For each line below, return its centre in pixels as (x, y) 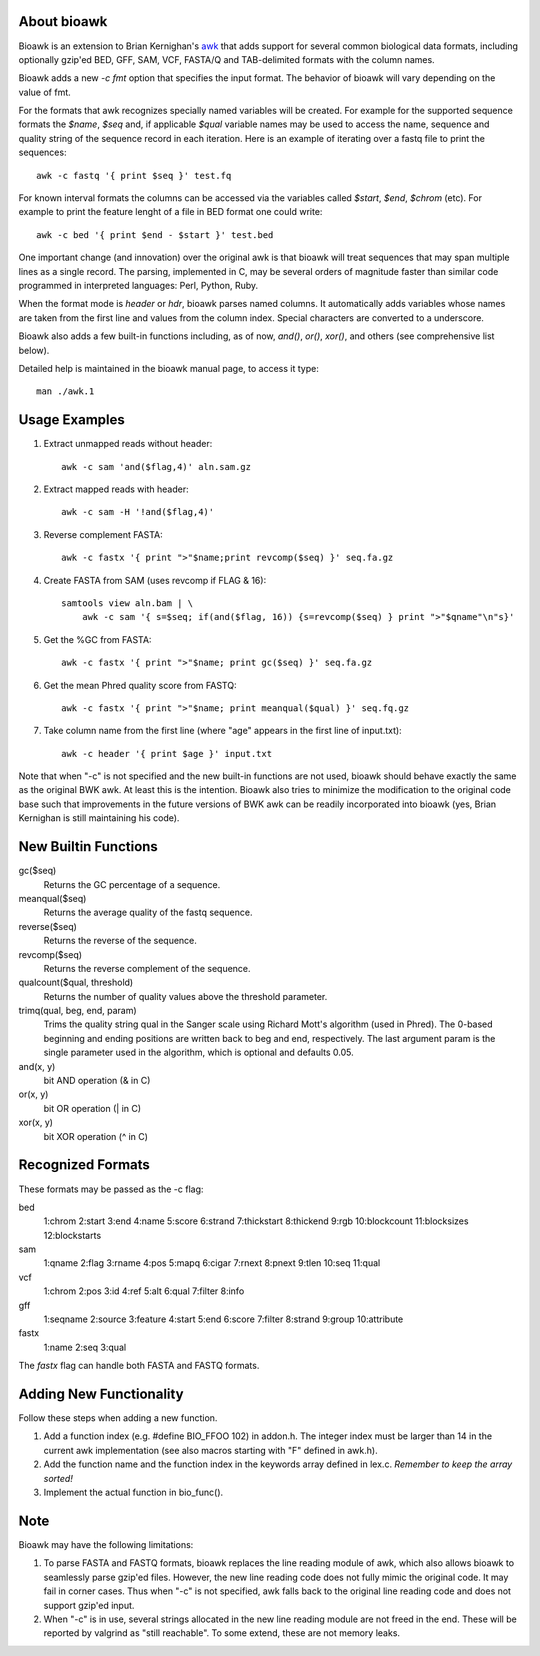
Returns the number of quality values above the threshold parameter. (185, 996)
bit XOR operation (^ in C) (96, 1136)
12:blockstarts (72, 1235)
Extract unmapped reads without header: (128, 444)
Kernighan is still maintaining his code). (99, 818)
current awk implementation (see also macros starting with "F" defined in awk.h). (211, 1450)
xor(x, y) (36, 1122)
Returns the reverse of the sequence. (120, 941)
